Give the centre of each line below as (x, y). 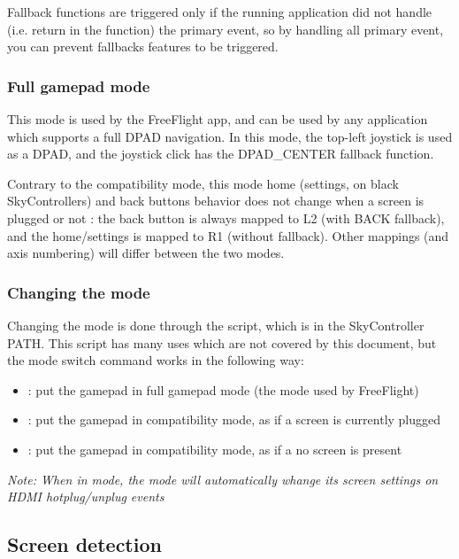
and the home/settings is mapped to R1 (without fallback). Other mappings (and (228, 235)
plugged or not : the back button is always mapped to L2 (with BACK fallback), (226, 217)
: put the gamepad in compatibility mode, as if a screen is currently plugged (234, 419)
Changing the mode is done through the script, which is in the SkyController (216, 325)
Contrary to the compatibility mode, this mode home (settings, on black (203, 183)
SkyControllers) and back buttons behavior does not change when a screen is (216, 201)
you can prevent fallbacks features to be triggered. (143, 47)
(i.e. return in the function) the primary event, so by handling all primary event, (226, 29)
